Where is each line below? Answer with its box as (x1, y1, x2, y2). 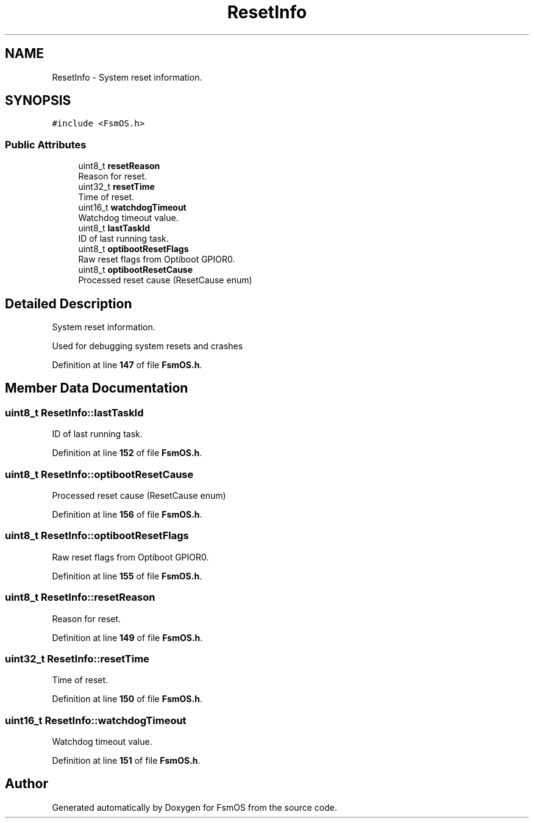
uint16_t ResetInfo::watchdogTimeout (5, 714, 187, 727)
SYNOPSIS (5, 93, 71, 109)
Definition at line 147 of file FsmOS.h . (52, 360, 202, 371)
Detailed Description (5, 295, 132, 311)
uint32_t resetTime (78, 181, 155, 192)
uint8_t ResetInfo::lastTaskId (5, 406, 144, 419)
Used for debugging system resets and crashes (52, 341, 243, 352)
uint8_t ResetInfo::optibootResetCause (5, 468, 194, 480)
